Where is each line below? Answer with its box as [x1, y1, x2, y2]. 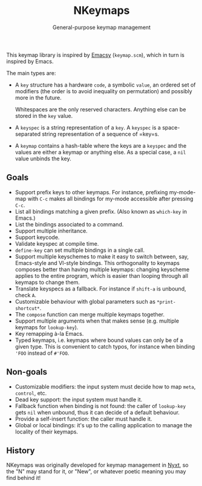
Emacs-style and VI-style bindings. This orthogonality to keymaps [15, 259, 180, 266]
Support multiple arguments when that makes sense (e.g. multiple [15, 317, 180, 324]
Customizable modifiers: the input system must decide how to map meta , [15, 383, 196, 390]
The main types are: [6, 69, 56, 76]
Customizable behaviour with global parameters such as [15, 298, 156, 305]
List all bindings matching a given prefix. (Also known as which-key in [15, 208, 187, 215]
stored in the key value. [15, 112, 73, 119]
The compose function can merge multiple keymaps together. [15, 310, 165, 318]
